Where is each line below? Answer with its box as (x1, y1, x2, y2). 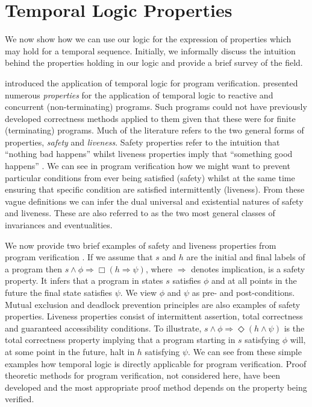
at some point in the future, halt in (5, 345, 135, 357)
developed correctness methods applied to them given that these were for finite (5, 112, 296, 124)
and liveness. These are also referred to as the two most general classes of (5, 207, 275, 219)
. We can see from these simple (188, 345, 302, 357)
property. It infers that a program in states (5, 274, 163, 287)
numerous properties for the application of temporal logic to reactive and (5, 88, 273, 101)
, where (145, 262, 173, 275)
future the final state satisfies (5, 286, 113, 298)
